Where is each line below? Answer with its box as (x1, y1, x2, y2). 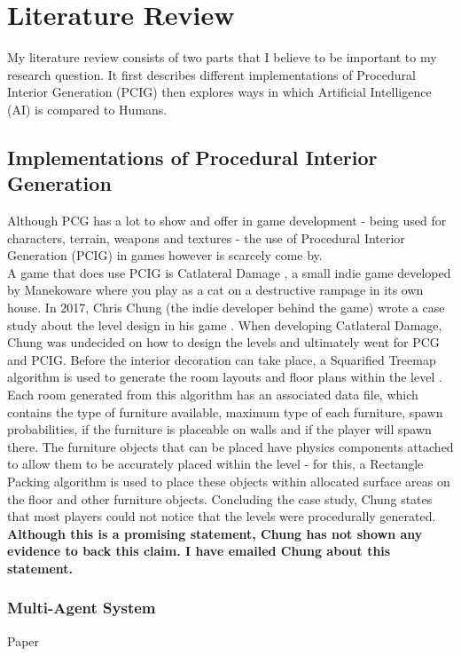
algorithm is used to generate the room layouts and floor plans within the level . (7, 368, 442, 386)
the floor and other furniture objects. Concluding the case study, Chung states (7, 489, 433, 508)
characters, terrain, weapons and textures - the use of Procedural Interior (7, 228, 405, 247)
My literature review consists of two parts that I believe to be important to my (7, 48, 437, 67)
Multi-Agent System (7, 597, 156, 619)
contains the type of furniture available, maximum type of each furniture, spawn (7, 402, 443, 421)
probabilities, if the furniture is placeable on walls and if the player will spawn (7, 420, 432, 439)
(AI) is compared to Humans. (7, 99, 168, 118)
